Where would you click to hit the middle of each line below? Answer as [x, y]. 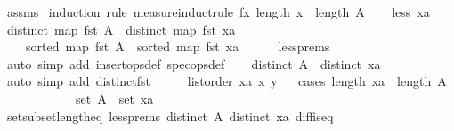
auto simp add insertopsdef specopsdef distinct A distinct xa [194, 63]
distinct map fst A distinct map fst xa [121, 29]
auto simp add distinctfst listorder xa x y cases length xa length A [227, 81]
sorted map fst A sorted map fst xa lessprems [178, 46]
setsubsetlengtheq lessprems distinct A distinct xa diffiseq [170, 116]
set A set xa [114, 98]
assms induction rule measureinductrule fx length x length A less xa [218, 12]
